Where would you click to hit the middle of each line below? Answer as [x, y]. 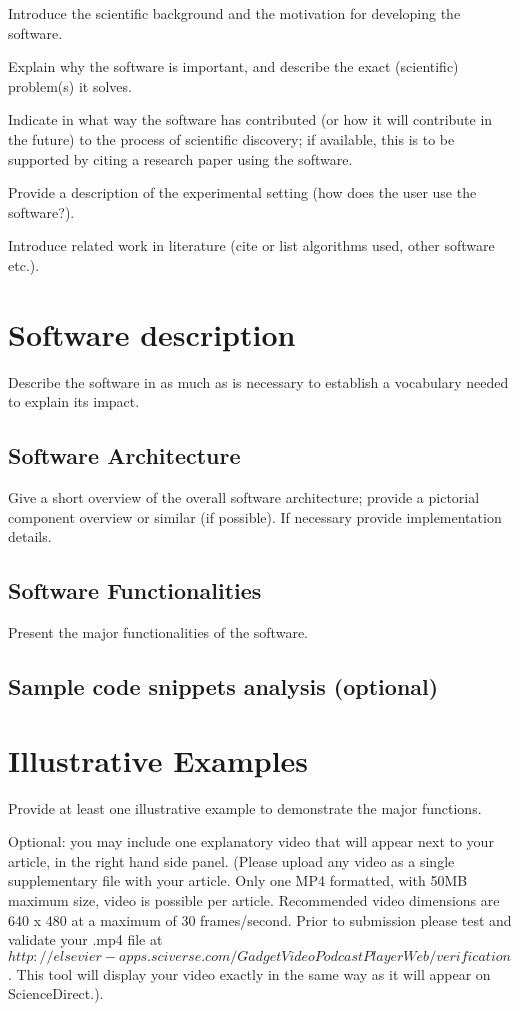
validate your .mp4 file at [85, 939]
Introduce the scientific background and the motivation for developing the [234, 13]
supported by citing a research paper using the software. [180, 158]
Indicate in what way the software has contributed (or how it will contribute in [250, 119]
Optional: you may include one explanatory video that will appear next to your [251, 841]
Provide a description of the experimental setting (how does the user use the [242, 192]
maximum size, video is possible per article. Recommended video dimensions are [254, 899]
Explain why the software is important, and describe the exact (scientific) [233, 66]
